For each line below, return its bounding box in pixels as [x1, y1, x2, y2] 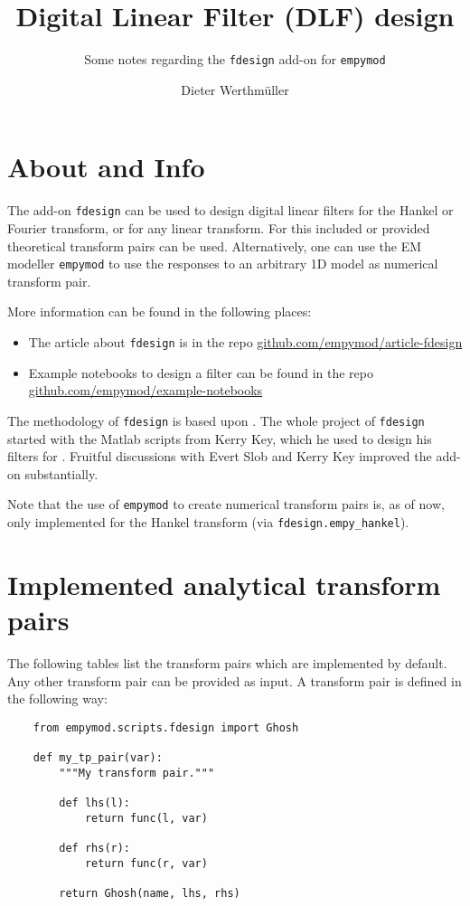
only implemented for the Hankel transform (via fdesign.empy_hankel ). [7, 512, 409, 531]
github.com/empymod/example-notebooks [28, 381, 263, 400]
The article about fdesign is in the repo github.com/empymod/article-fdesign [28, 333, 463, 351]
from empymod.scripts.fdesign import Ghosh [33, 721, 299, 734]
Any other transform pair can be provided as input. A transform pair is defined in [7, 671, 462, 690]
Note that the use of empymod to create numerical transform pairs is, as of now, [7, 495, 445, 514]
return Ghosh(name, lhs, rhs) [59, 886, 240, 900]
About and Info [7, 148, 205, 185]
